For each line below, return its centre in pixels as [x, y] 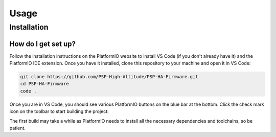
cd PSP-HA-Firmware [44, 84]
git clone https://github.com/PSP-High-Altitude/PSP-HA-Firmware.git [109, 77]
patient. [17, 128]
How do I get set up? [43, 44]
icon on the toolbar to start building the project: [59, 111]
